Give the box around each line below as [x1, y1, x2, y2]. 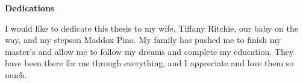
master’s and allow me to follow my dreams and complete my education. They [5, 45, 294, 57]
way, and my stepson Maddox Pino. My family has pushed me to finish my [5, 33, 281, 46]
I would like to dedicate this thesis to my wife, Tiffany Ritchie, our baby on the [5, 21, 298, 34]
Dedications [5, 2, 55, 14]
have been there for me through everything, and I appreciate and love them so [5, 57, 294, 69]
